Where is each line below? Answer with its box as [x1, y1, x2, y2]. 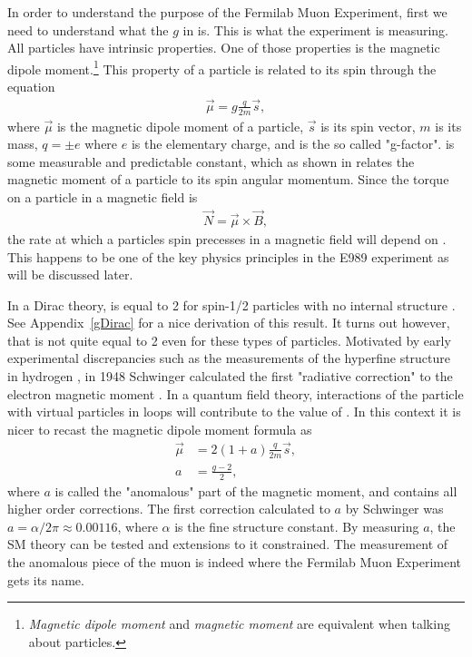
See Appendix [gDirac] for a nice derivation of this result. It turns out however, [7, 313, 450, 332]
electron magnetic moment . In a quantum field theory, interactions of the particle [7, 384, 464, 403]
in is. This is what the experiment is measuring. [182, 20, 448, 39]
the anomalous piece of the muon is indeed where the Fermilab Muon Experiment [7, 553, 461, 572]
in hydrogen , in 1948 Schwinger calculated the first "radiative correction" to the [7, 367, 453, 386]
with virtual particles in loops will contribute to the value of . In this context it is [7, 402, 461, 421]
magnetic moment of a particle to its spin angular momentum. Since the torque [7, 170, 449, 189]
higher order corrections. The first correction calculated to [7, 499, 330, 518]
